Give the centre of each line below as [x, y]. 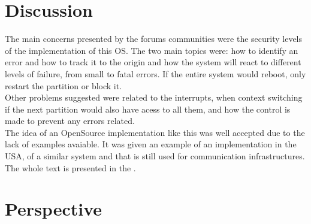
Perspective [54, 209]
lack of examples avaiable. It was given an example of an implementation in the [151, 144]
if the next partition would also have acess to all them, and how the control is [148, 109]
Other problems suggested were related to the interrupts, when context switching [154, 97]
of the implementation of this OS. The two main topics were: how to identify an [152, 50]
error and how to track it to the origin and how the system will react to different [153, 62]
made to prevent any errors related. [70, 121]
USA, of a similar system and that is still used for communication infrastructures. [155, 156]
